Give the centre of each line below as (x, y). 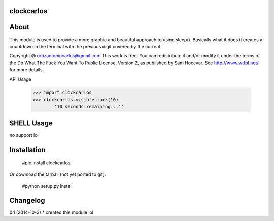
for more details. (27, 70)
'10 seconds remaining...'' (89, 107)
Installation (27, 150)
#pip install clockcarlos (46, 163)
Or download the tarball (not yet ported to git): (58, 174)
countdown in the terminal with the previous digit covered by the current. (85, 46)
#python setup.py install (47, 186)
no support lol (24, 135)
